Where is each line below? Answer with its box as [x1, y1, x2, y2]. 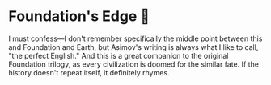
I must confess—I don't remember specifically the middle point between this [8, 34, 263, 43]
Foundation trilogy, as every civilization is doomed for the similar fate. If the [8, 59, 259, 69]
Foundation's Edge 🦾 [8, 7, 150, 26]
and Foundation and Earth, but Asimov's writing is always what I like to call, [8, 42, 259, 51]
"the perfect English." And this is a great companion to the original [8, 51, 229, 60]
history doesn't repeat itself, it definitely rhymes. [8, 67, 170, 77]
